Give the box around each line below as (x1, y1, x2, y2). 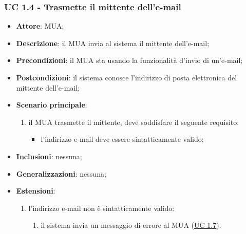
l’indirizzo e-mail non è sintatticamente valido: (28, 202, 175, 213)
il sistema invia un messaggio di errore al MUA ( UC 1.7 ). (41, 220, 221, 230)
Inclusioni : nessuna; (16, 151, 82, 161)
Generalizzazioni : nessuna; (16, 168, 106, 179)
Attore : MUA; (16, 20, 64, 31)
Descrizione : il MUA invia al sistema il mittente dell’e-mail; (16, 37, 210, 48)
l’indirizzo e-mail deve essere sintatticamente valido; (41, 134, 204, 144)
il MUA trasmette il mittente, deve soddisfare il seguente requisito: (28, 116, 239, 127)
